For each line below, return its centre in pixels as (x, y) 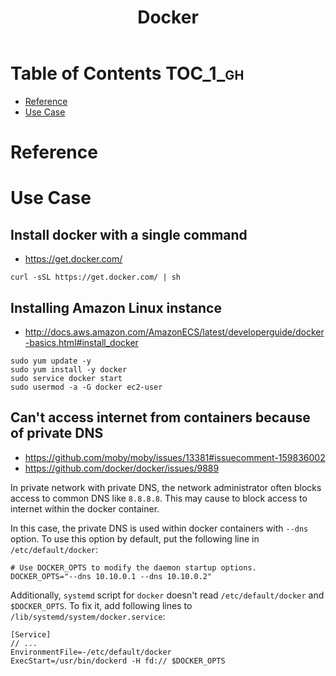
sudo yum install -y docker (69, 369)
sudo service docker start (66, 378)
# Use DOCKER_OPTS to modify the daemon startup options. (133, 567)
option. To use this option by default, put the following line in (135, 538)
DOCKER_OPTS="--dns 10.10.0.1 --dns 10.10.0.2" (111, 576)
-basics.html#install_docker (81, 342)
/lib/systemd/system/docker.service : (88, 616)
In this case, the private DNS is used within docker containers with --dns (159, 528)
